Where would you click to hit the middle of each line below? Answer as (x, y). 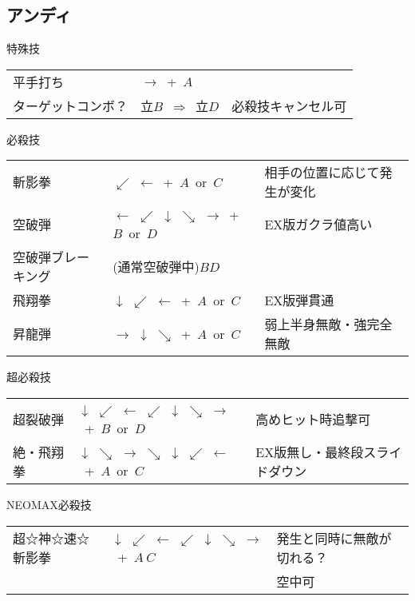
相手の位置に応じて (322, 173)
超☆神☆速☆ (51, 538)
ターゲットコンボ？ (71, 105)
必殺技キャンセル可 (289, 105)
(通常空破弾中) (156, 267)
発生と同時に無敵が (334, 538)
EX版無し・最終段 (310, 452)
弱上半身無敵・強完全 (328, 324)
